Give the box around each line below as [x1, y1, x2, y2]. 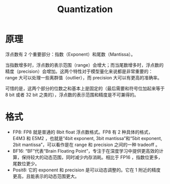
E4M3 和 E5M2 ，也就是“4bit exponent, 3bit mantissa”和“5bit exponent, [12, 135, 162, 141]
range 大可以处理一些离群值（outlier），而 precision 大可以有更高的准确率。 [5, 74, 162, 80]
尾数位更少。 [12, 160, 39, 166]
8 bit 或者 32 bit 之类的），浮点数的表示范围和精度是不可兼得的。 [5, 91, 139, 98]
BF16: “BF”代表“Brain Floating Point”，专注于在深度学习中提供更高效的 [12, 148, 159, 154]
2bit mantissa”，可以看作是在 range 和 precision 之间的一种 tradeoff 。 [12, 142, 160, 148]
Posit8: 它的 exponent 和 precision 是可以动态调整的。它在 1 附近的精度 [12, 167, 161, 173]
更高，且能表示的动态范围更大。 [12, 173, 79, 179]
